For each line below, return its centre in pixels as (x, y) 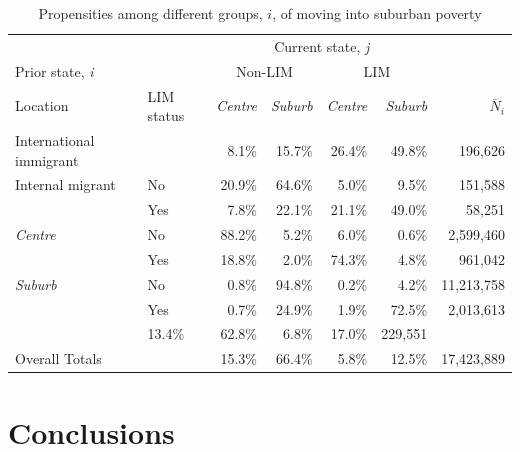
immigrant (47, 159)
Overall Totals (58, 358)
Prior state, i (54, 70)
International (55, 139)
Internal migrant (65, 184)
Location (42, 105)
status (166, 115)
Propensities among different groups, (150, 13)
